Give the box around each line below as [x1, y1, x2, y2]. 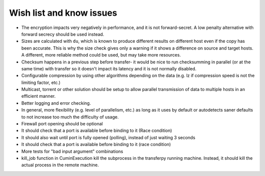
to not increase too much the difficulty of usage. [21, 114, 119, 120]
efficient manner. [21, 93, 56, 99]
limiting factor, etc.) [21, 79, 61, 86]
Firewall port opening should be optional [21, 121, 103, 127]
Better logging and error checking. [21, 100, 91, 106]
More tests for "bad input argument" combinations [21, 148, 124, 154]
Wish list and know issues [9, 7, 117, 18]
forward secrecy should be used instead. [21, 31, 105, 37]
